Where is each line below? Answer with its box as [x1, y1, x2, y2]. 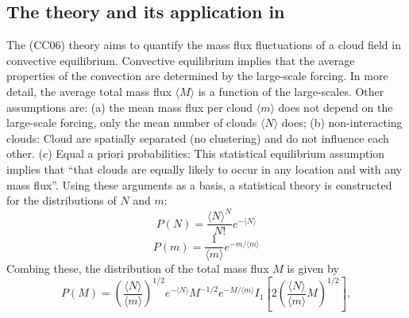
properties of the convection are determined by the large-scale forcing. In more [6, 67, 388, 84]
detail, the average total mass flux [6, 82, 172, 99]
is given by [287, 260, 339, 277]
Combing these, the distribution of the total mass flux [6, 260, 269, 277]
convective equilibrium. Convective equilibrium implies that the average [6, 52, 355, 68]
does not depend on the [278, 98, 393, 115]
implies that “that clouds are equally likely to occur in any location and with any [6, 160, 403, 177]
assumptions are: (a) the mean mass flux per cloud [6, 98, 253, 115]
